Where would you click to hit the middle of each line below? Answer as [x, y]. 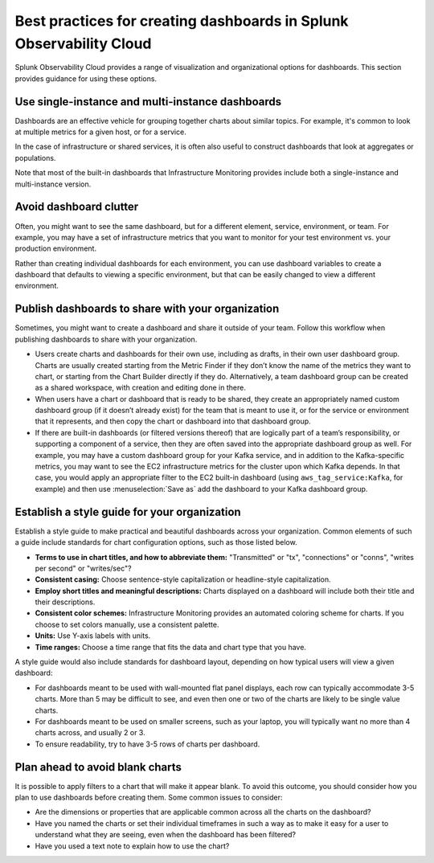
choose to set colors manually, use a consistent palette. [127, 624]
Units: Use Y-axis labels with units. [93, 636]
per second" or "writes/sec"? [83, 568]
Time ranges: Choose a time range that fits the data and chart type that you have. [171, 647]
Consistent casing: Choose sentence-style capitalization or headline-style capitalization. [183, 579]
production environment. [55, 248]
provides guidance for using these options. [86, 78]
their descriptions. [65, 602]
